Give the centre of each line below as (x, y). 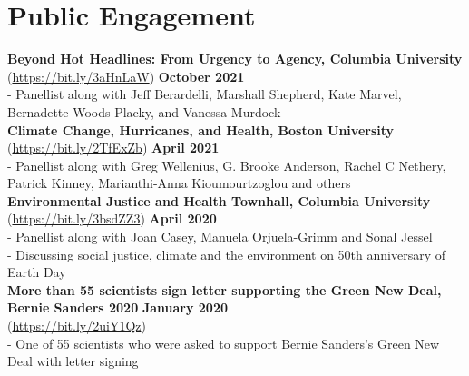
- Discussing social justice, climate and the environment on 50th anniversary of (226, 254)
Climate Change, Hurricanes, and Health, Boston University (201, 129)
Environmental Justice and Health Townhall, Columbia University (219, 200)
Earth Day (37, 272)
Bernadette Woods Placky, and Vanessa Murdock (144, 111)
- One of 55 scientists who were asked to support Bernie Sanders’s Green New (224, 343)
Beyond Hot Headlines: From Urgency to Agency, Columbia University (235, 59)
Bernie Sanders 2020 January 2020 (117, 307)
